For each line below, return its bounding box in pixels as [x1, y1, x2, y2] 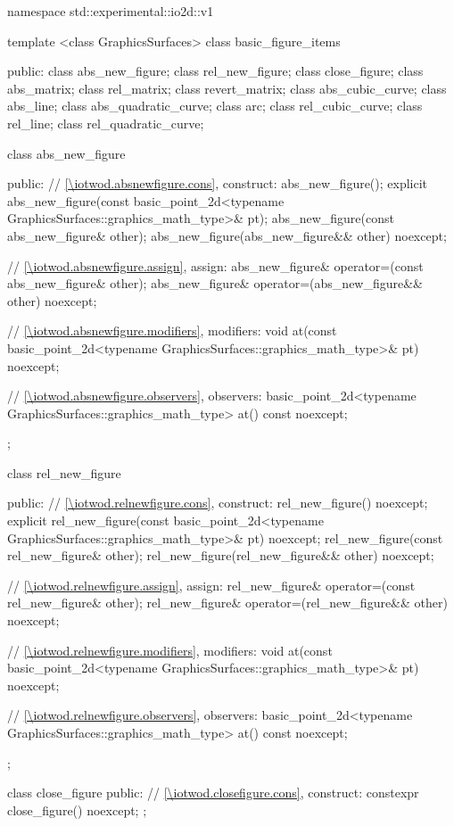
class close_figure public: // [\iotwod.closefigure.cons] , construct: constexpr [7, 783, 419, 802]
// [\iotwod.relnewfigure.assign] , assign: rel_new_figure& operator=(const [7, 575, 416, 594]
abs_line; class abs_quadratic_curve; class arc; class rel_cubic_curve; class [7, 96, 423, 115]
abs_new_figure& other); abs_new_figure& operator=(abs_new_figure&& [7, 274, 424, 293]
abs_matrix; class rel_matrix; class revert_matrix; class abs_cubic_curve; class [7, 78, 447, 97]
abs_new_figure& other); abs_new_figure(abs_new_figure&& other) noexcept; [7, 226, 447, 244]
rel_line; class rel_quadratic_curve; [7, 113, 204, 132]
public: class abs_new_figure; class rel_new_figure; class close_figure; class [7, 62, 424, 80]
